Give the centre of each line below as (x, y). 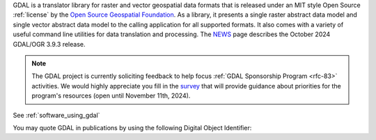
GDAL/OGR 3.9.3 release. (49, 44)
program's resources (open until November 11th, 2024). (111, 96)
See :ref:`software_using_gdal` (56, 115)
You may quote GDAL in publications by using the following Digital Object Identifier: (132, 127)
